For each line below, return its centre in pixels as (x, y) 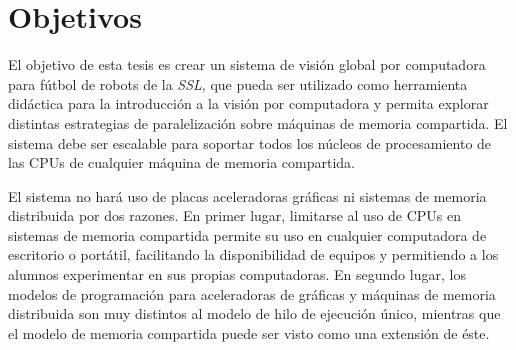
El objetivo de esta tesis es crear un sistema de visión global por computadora (247, 64)
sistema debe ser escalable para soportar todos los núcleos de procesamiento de (250, 142)
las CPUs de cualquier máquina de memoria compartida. (181, 162)
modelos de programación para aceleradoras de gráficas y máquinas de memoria (252, 293)
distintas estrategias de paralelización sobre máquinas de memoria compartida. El (258, 122)
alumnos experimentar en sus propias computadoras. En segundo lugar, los (237, 274)
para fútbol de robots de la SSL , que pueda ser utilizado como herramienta (238, 83)
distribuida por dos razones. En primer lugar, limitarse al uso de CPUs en (235, 215)
